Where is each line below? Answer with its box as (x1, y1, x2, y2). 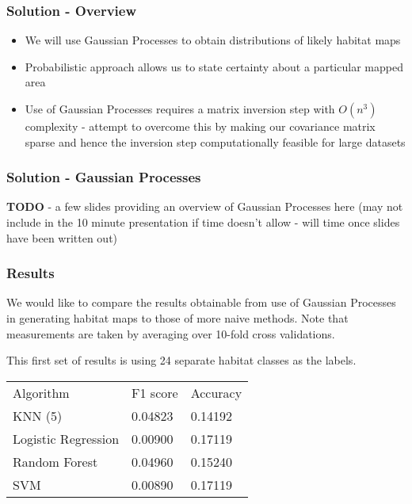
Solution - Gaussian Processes (6, 167, 201, 187)
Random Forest (13, 452, 98, 471)
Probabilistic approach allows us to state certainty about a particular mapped (25, 58, 403, 74)
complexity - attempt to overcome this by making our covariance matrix (25, 118, 376, 134)
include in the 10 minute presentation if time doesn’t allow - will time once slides (6, 214, 400, 230)
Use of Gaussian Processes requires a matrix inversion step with (25, 101, 335, 116)
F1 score (132, 383, 178, 402)
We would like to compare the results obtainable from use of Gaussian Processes (6, 294, 396, 311)
